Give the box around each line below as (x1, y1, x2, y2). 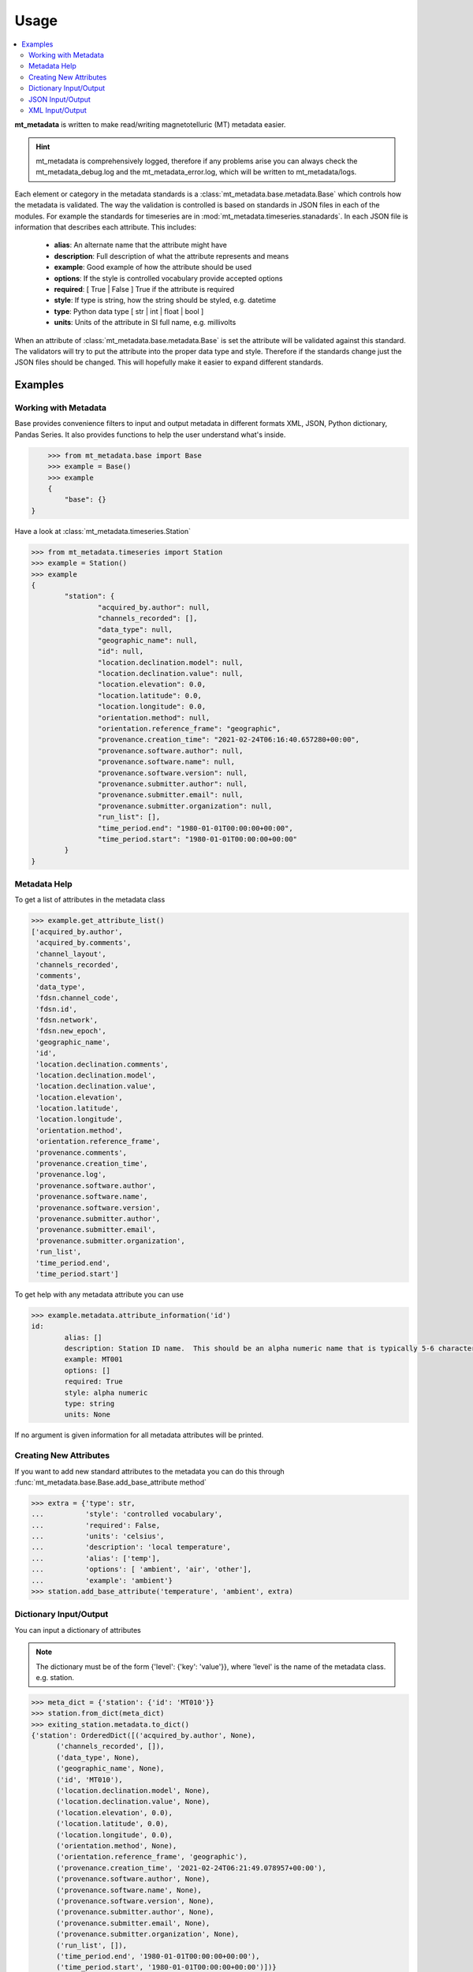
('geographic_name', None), (56, 1764, 165, 1773)
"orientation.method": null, (97, 713, 210, 722)
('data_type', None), (56, 1753, 140, 1762)
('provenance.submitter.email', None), (56, 1918, 210, 1928)
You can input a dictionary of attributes (14, 1625, 142, 1634)
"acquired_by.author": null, (97, 603, 210, 611)
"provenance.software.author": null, (97, 746, 244, 755)
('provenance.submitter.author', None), (56, 1907, 214, 1917)
